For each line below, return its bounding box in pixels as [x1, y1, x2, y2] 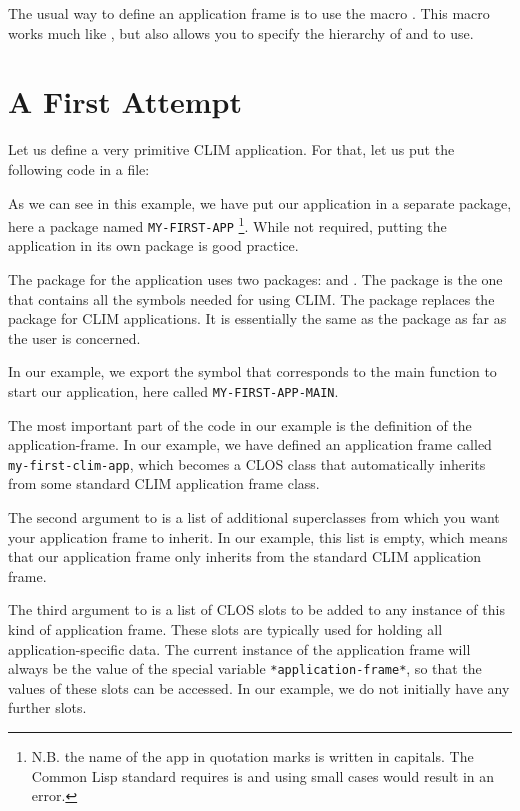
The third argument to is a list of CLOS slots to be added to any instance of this [8, 599, 505, 620]
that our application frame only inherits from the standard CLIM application [8, 546, 482, 567]
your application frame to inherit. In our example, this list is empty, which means [8, 526, 508, 547]
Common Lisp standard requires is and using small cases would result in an [31, 765, 495, 786]
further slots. [8, 697, 87, 718]
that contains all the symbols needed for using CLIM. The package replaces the [8, 288, 495, 309]
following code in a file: [8, 158, 150, 179]
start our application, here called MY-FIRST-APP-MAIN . [8, 380, 339, 401]
